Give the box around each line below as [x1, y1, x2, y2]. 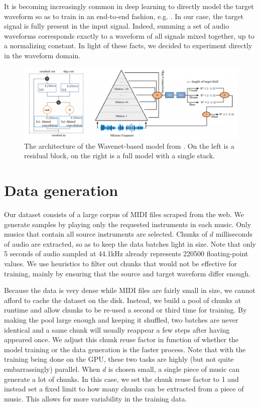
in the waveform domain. [4, 50, 81, 60]
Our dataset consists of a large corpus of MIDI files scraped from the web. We [4, 209, 244, 220]
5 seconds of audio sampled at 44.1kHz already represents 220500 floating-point [4, 248, 248, 259]
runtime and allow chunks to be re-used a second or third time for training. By [4, 304, 247, 315]
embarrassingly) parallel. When [4, 363, 100, 374]
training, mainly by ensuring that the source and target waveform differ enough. [4, 268, 250, 278]
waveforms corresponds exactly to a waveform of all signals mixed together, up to [4, 30, 254, 41]
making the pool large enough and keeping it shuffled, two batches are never [4, 315, 238, 325]
